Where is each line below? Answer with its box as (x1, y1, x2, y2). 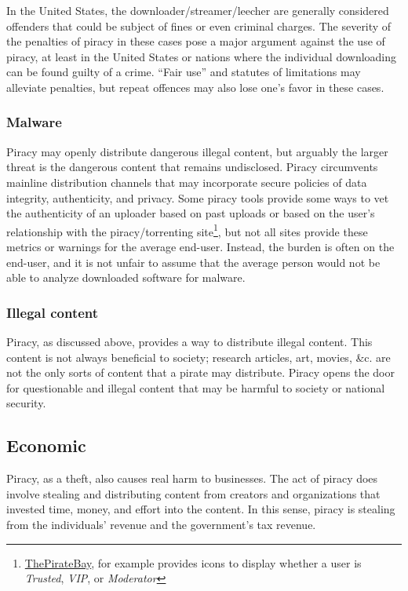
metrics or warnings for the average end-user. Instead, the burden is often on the (6, 239, 395, 254)
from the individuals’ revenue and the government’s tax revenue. (6, 516, 316, 532)
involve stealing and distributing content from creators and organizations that (6, 485, 381, 502)
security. (6, 395, 46, 411)
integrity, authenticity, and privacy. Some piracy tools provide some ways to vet (6, 189, 389, 206)
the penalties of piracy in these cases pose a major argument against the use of (6, 33, 385, 49)
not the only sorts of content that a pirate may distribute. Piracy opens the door (6, 364, 395, 381)
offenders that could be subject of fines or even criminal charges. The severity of (6, 17, 392, 34)
